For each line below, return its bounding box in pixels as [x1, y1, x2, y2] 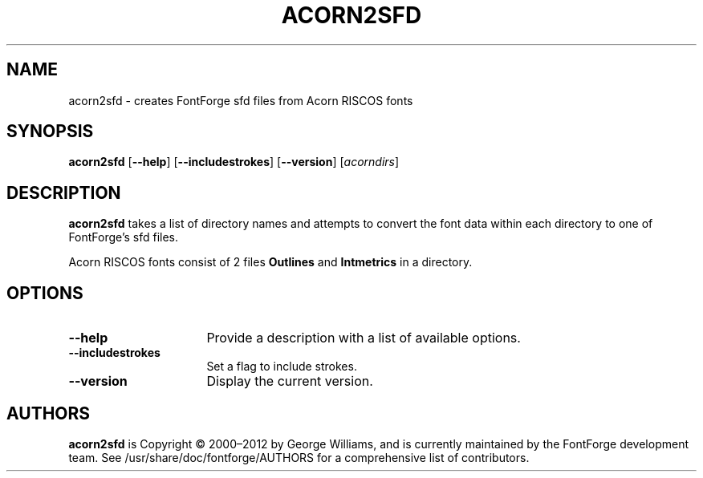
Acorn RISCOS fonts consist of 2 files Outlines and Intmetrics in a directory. [68, 255, 473, 269]
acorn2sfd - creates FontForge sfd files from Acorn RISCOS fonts [68, 93, 413, 107]
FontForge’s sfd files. [68, 230, 179, 245]
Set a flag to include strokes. [206, 359, 357, 374]
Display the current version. [206, 373, 373, 390]
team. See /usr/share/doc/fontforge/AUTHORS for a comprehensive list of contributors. [68, 450, 530, 464]
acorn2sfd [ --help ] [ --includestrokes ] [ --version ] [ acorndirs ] [68, 155, 400, 169]
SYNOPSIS [6, 121, 94, 142]
